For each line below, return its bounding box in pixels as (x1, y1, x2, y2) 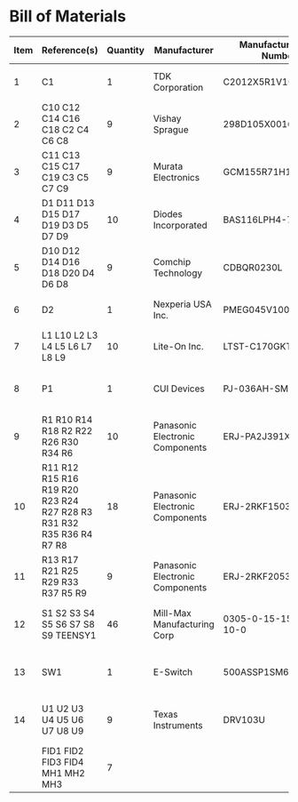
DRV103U (223, 713, 266, 726)
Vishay (153, 112, 182, 124)
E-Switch (153, 665, 193, 678)
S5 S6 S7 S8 (41, 618, 96, 630)
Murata (153, 160, 184, 172)
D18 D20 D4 (41, 267, 95, 279)
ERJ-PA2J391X (223, 429, 291, 442)
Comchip (153, 255, 192, 268)
